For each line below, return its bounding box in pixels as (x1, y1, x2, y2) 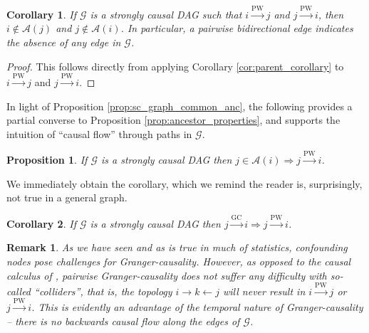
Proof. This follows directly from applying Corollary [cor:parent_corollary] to (6, 58, 344, 73)
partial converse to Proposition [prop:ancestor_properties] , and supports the (6, 112, 341, 127)
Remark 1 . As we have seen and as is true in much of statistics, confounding (6, 240, 348, 255)
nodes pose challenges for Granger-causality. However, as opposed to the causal (6, 253, 351, 268)
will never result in (222, 283, 306, 298)
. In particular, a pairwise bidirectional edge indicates (120, 21, 353, 36)
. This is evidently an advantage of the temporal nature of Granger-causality (31, 300, 363, 314)
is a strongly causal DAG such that (90, 6, 242, 21)
